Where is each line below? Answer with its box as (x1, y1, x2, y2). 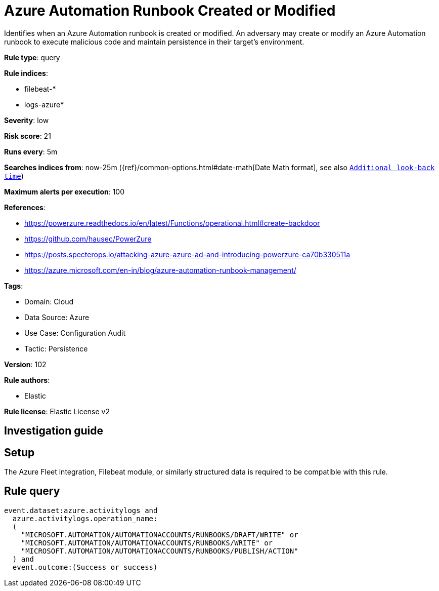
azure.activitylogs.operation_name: (12, 514, 158, 523)
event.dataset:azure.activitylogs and (4, 506, 158, 515)
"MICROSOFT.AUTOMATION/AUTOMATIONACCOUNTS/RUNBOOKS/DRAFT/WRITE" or (21, 530, 298, 539)
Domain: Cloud (24, 297, 74, 306)
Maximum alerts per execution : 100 (4, 187, 125, 196)
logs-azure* (24, 100, 64, 109)
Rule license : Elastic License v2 (4, 407, 110, 416)
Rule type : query (4, 53, 60, 62)
